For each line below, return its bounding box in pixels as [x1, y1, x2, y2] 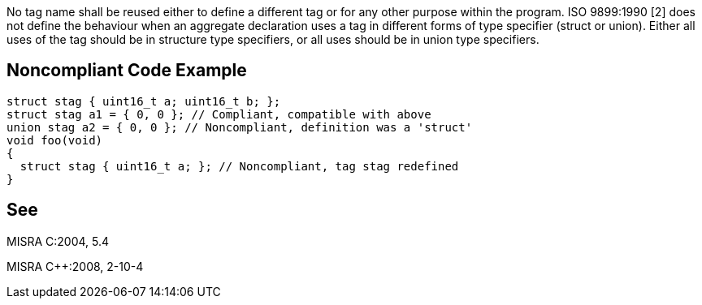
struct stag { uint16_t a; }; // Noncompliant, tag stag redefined [19, 159, 459, 173]
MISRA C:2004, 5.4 [6, 234, 110, 248]
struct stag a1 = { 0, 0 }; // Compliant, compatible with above [6, 107, 431, 121]
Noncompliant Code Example [6, 60, 247, 81]
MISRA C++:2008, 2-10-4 [6, 259, 144, 273]
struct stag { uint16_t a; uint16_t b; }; [6, 94, 281, 108]
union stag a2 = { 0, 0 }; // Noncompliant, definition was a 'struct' [6, 120, 473, 134]
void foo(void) [6, 133, 103, 147]
